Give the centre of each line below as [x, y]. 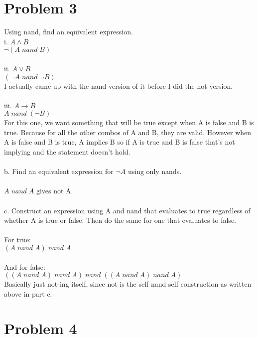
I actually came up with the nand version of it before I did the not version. [119, 85]
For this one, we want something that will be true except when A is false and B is [129, 122]
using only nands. [155, 171]
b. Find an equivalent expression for [59, 171]
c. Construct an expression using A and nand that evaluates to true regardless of [127, 210]
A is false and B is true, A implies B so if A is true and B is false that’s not [120, 142]
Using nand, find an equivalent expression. [68, 32]
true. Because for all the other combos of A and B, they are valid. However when [128, 132]
